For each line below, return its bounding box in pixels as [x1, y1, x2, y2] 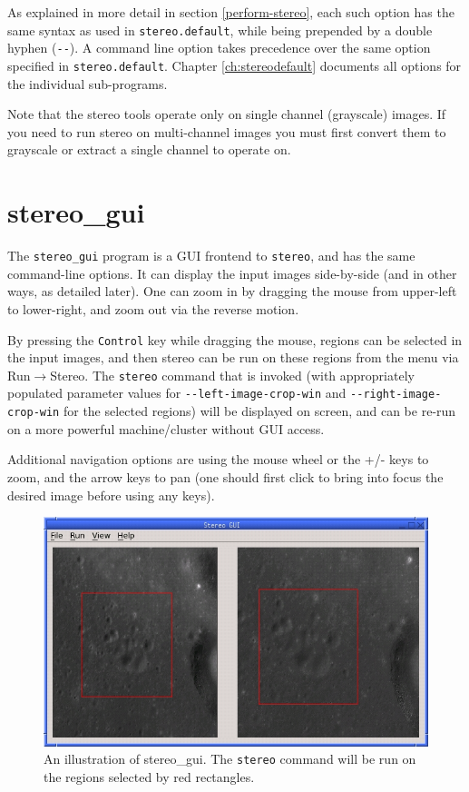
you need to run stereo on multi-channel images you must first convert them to [7, 122, 446, 141]
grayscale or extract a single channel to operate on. [7, 140, 291, 159]
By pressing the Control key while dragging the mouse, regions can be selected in [7, 330, 463, 349]
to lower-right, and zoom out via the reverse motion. [7, 299, 299, 318]
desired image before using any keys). [7, 485, 215, 504]
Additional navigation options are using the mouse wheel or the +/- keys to [7, 450, 429, 469]
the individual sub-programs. [7, 74, 168, 93]
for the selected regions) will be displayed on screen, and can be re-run [63, 401, 456, 421]
